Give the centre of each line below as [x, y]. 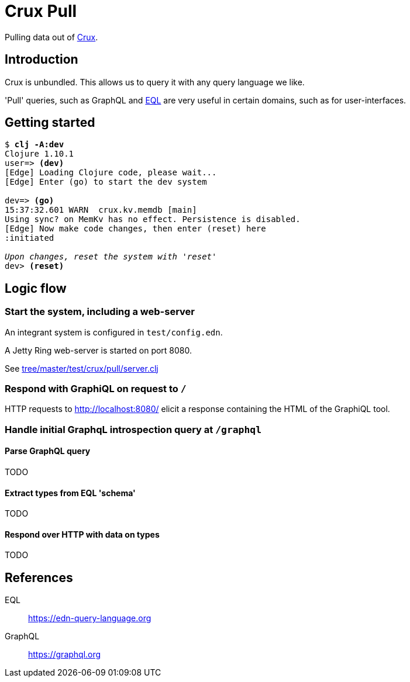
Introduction [42, 60]
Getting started [50, 123]
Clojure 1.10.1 [39, 154]
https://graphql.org [65, 655]
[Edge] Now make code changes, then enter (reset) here [135, 229]
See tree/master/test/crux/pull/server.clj [82, 368]
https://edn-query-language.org [90, 618]
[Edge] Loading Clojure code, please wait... [111, 173]
